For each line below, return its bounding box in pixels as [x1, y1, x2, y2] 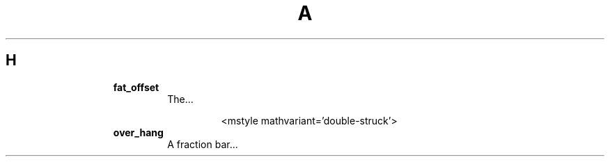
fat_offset [113, 81, 159, 93]
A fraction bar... [167, 138, 238, 150]
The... [167, 92, 194, 105]
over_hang [113, 126, 164, 138]
